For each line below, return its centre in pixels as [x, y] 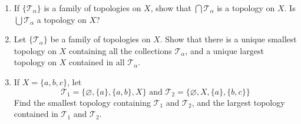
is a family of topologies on [92, 8]
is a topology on [246, 8]
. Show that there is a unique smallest [228, 39]
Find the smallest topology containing [82, 102]
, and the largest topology [238, 102]
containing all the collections [120, 50]
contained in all [97, 62]
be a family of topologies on [100, 39]
